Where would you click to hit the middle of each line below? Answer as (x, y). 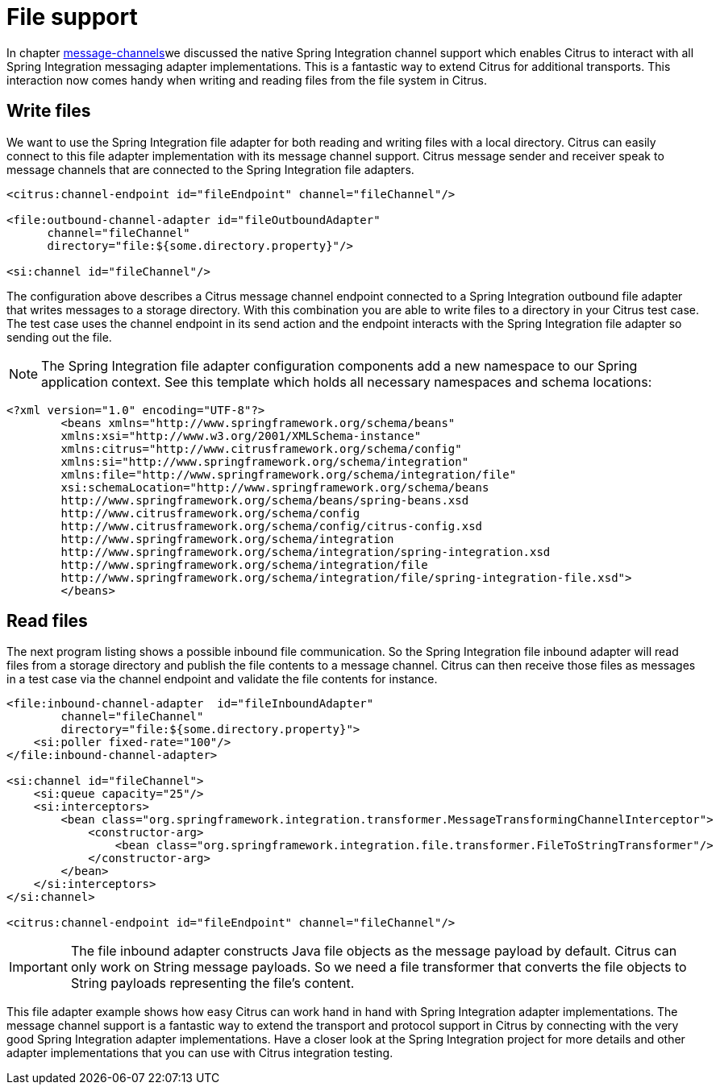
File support (72, 17)
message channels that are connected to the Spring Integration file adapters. (210, 169)
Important (38, 967)
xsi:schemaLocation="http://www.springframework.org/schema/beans (275, 487)
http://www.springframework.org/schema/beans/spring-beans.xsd (265, 500)
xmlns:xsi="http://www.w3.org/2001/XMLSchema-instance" (241, 436)
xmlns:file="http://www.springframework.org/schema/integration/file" (289, 474)
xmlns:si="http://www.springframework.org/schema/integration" (265, 461)
